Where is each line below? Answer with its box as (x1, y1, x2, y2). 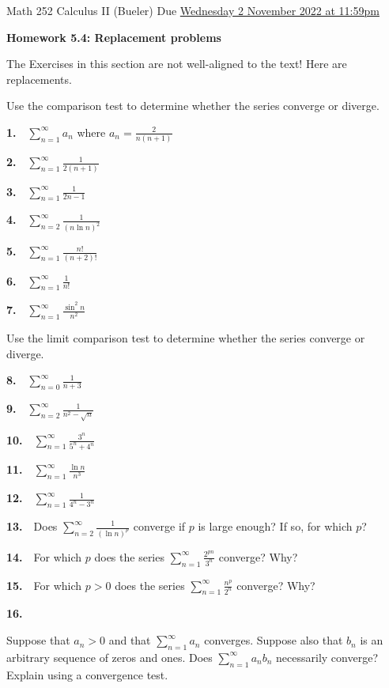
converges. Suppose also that (204, 632, 343, 648)
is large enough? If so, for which (198, 518, 353, 534)
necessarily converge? (276, 648, 379, 665)
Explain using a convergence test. (6, 666, 168, 682)
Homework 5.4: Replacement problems (6, 28, 221, 45)
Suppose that (6, 632, 70, 648)
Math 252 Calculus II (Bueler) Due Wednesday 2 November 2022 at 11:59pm (6, 2, 380, 18)
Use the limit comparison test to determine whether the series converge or (6, 330, 365, 346)
